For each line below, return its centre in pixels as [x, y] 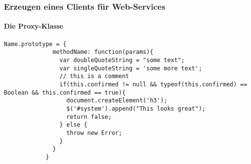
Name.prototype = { [35, 44]
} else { [73, 125]
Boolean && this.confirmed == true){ [65, 92]
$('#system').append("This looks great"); [136, 108]
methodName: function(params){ [103, 52]
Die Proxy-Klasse [34, 26]
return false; [89, 117]
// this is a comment [94, 76]
